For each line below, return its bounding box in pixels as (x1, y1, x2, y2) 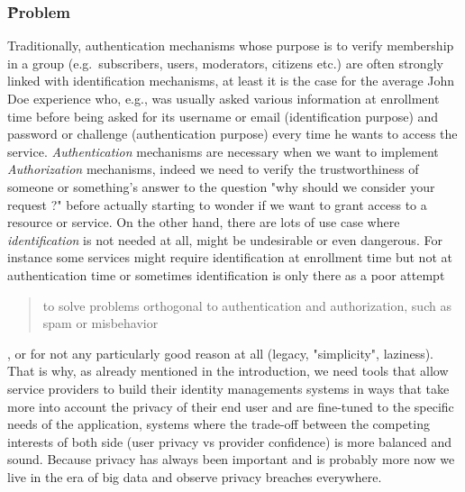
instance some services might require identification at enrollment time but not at (7, 248, 452, 267)
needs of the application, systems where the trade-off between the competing (7, 415, 430, 433)
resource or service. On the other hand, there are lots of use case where (7, 213, 400, 232)
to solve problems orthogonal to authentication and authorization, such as (42, 296, 451, 314)
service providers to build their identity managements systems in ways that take (7, 378, 450, 397)
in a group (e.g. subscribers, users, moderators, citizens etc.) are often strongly (7, 53, 443, 72)
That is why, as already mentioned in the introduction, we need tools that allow (7, 361, 449, 380)
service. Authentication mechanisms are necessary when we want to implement (7, 141, 439, 160)
